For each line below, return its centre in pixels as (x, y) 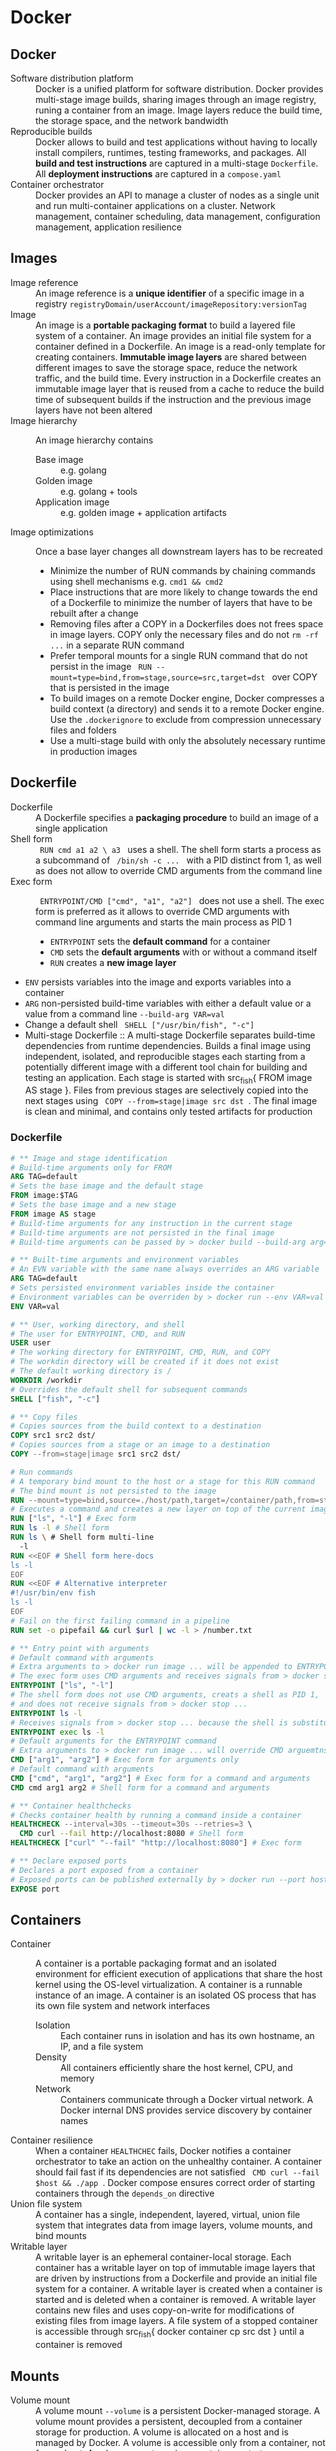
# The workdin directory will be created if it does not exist (145, 1362)
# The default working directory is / (91, 1371)
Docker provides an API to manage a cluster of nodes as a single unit (177, 195)
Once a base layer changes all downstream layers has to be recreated (179, 551)
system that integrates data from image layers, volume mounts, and (174, 2225)
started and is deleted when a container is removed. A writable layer (176, 2300)
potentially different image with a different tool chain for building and (166, 1067)
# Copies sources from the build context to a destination (136, 1426)
